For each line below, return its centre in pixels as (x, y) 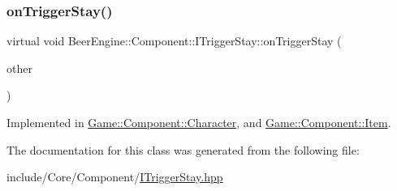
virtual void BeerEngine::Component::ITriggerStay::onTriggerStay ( (174, 41)
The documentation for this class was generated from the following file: (183, 149)
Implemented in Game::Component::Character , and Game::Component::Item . (199, 122)
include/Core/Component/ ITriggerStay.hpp (115, 177)
